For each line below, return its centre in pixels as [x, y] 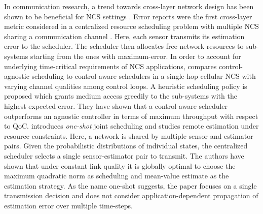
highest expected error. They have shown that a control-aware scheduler [116, 105]
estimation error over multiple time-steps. [68, 205]
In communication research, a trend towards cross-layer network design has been [129, 6]
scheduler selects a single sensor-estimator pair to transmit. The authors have [124, 155]
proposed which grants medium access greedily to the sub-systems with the [121, 96]
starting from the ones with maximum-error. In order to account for [136, 56]
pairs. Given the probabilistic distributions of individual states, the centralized [126, 146]
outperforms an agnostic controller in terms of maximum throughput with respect [131, 116]
